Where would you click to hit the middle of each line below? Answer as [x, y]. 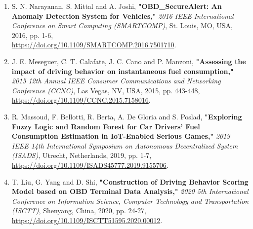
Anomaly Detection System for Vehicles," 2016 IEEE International [123, 16]
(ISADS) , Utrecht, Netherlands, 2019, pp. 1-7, [82, 155]
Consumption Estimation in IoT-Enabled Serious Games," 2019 [121, 136]
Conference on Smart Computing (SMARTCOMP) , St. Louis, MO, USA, [122, 25]
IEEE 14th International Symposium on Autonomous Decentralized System [125, 145]
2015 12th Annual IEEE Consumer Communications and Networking [116, 81]
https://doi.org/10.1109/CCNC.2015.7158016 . [81, 100]
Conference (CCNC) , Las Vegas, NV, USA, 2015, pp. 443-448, [106, 90]
